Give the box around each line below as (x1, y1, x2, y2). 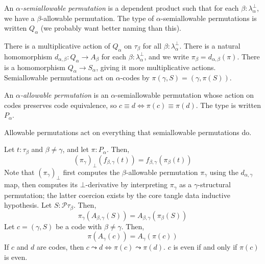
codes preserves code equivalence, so (4, 99, 117, 110)
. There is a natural (179, 40, 240, 51)
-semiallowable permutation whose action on (115, 89, 254, 100)
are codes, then (36, 241, 84, 252)
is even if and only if (173, 241, 237, 252)
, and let (62, 144, 89, 155)
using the (209, 166, 238, 177)
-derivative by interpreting (85, 179, 167, 190)
